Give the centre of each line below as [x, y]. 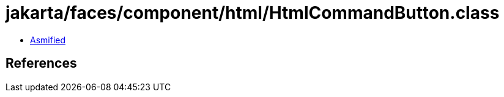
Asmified [48, 40]
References [41, 63]
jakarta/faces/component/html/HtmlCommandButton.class [253, 13]
